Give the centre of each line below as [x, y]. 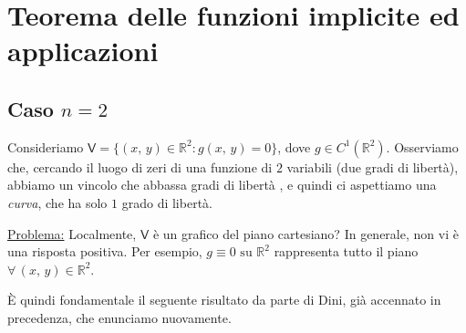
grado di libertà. [167, 202]
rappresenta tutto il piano [346, 251]
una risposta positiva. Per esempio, [105, 251]
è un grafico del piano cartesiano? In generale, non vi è [305, 233]
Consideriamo [46, 146]
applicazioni [83, 51]
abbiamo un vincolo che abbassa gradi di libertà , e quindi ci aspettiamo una [222, 185]
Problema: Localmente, [72, 233]
